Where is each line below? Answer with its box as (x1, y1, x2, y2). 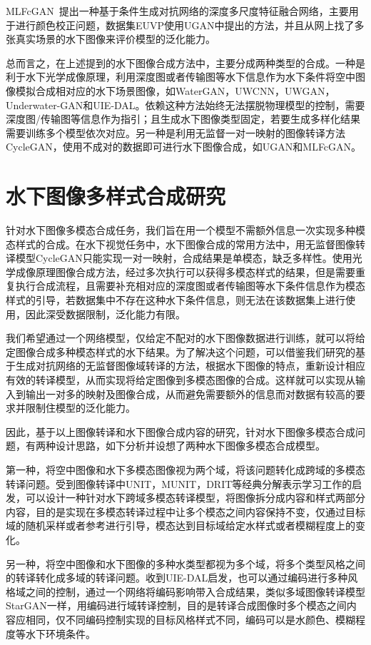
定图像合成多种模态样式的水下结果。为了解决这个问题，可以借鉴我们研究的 (6, 344, 355, 359)
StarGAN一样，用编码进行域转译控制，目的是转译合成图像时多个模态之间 (6, 598, 347, 613)
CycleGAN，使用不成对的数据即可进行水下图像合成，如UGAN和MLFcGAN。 (6, 139, 362, 154)
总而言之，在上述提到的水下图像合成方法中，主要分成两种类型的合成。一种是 (6, 55, 365, 70)
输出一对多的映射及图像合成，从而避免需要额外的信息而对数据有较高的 (25, 386, 355, 401)
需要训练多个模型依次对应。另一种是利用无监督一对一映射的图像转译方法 (6, 125, 345, 140)
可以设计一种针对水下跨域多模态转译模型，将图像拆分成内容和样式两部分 (25, 490, 365, 505)
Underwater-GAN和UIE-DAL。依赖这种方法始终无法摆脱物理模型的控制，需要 (6, 97, 365, 112)
